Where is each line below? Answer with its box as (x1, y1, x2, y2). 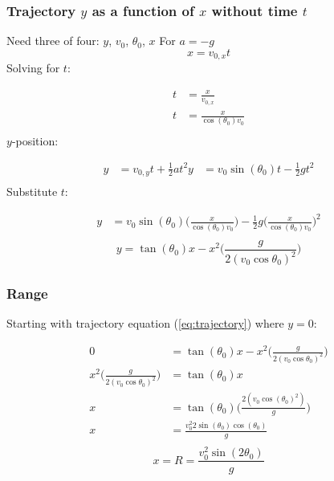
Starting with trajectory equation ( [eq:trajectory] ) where (6, 315, 284, 332)
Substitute (6, 183, 58, 200)
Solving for (6, 59, 60, 76)
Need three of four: (6, 32, 100, 49)
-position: (11, 132, 59, 149)
